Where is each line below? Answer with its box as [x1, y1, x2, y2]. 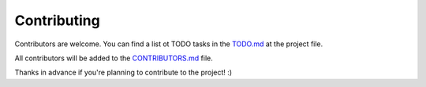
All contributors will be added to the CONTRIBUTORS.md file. [14, 53, 213, 63]
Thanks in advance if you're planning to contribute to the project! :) [14, 67, 233, 78]
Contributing [14, 12, 100, 29]
